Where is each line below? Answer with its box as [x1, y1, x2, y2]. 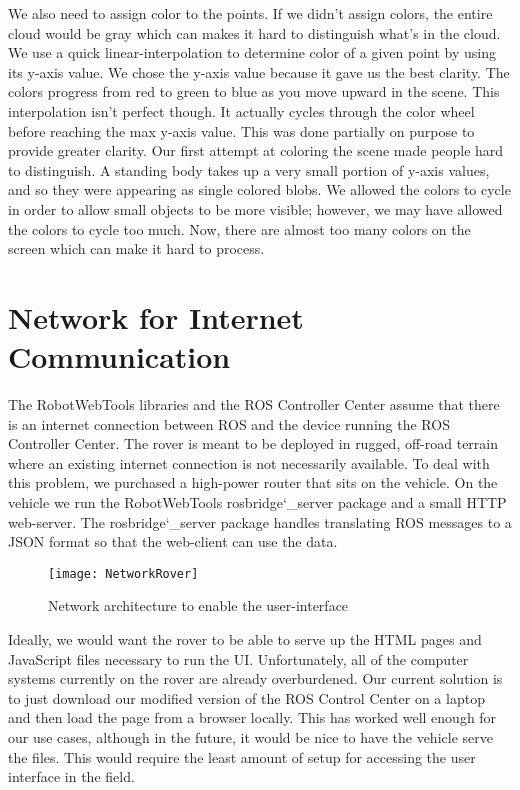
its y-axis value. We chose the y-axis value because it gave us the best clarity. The [8, 61, 510, 82]
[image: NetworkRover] [48, 566, 199, 581]
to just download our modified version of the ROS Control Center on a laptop [8, 687, 485, 708]
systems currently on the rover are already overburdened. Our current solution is [8, 668, 503, 689]
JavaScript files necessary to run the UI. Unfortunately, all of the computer [8, 648, 469, 669]
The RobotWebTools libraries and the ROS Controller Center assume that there [8, 394, 500, 415]
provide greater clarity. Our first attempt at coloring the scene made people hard [8, 140, 504, 161]
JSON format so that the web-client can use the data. [8, 531, 338, 552]
